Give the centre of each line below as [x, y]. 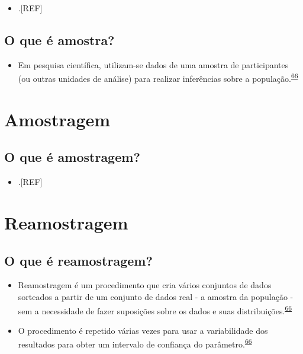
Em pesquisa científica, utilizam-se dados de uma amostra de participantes [153, 64]
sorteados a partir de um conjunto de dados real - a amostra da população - [156, 296]
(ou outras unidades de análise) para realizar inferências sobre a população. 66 [158, 78]
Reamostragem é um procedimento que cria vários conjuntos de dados [145, 285]
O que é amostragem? [72, 157]
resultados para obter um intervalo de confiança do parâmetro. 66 [135, 343]
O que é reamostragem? [78, 260]
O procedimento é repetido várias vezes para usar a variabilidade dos [143, 330]
